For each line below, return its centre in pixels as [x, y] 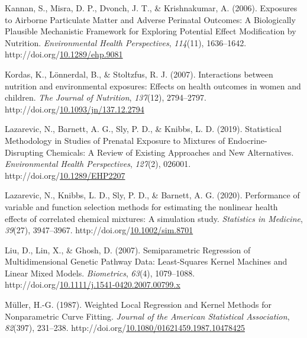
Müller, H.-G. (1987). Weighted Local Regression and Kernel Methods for [138, 305]
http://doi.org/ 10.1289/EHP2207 [65, 175]
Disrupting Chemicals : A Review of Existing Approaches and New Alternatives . [149, 152]
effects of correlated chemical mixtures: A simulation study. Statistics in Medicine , [154, 218]
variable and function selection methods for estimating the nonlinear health [141, 206]
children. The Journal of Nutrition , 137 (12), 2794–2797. [106, 97]
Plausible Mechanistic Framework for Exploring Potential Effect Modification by [151, 31]
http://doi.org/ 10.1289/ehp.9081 [64, 54]
